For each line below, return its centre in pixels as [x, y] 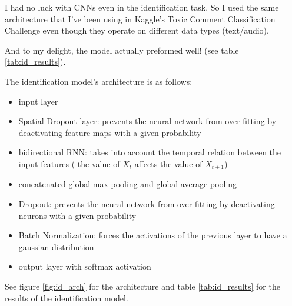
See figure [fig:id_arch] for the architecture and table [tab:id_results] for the [142, 286]
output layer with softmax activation [85, 266]
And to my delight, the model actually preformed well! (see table [122, 50]
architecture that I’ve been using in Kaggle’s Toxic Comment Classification [140, 19]
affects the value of [168, 163]
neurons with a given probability [77, 215]
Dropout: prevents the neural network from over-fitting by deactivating [147, 203]
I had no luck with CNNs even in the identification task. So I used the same [142, 7]
